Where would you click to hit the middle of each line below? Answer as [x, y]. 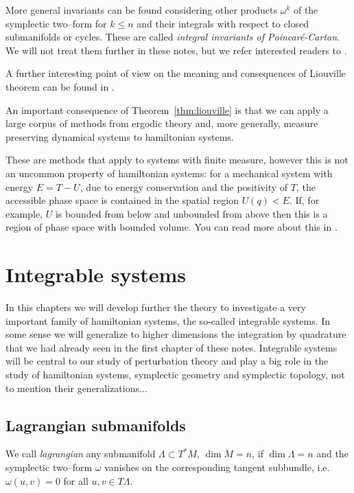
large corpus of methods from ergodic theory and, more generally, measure [162, 123]
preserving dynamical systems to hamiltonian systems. [120, 136]
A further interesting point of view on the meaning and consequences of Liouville [176, 73]
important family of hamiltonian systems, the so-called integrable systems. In [168, 320]
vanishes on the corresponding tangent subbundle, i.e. [217, 467]
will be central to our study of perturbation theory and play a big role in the [167, 361]
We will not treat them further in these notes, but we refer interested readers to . [176, 50]
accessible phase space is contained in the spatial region [122, 200]
